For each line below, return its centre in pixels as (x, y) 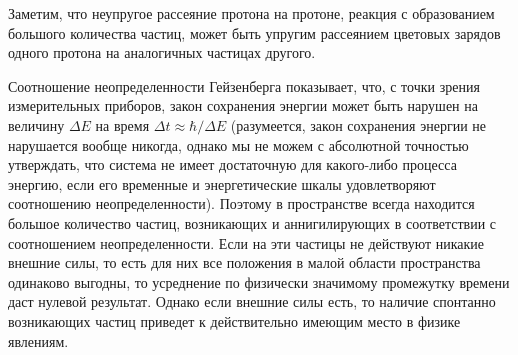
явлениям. (38, 340)
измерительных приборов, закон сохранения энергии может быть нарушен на (243, 105)
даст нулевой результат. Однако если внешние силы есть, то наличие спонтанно (252, 301)
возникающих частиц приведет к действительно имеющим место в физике (234, 320)
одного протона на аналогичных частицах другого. (162, 52)
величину (36, 124)
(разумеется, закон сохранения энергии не (358, 124)
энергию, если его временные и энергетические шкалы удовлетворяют (222, 183)
